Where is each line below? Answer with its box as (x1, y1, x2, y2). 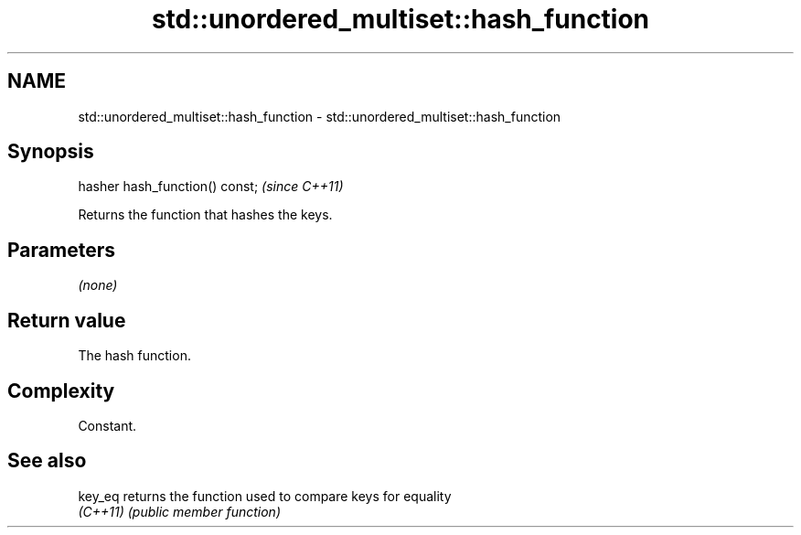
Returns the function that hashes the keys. (78, 207, 333, 223)
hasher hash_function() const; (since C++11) (78, 178, 344, 195)
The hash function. (78, 348, 191, 364)
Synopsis (7, 140, 94, 164)
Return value (7, 308, 126, 332)
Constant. (78, 417, 137, 433)
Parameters (7, 238, 115, 262)
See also (7, 449, 87, 473)
